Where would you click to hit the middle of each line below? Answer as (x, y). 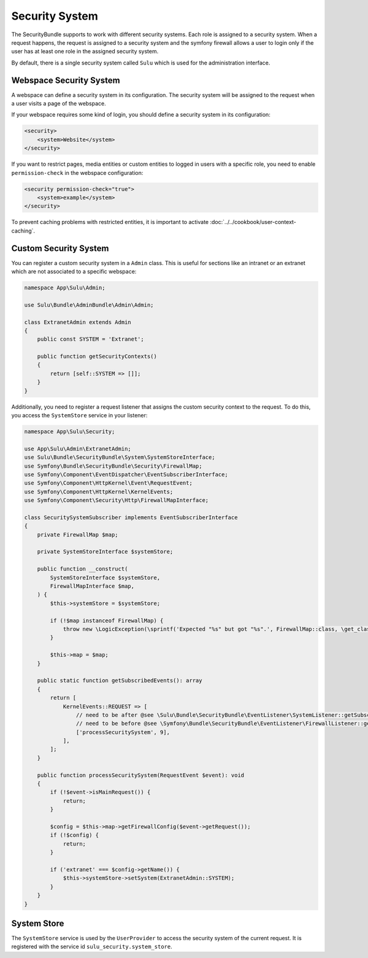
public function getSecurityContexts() (97, 357)
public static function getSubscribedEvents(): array (120, 681)
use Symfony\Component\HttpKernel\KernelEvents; (99, 492)
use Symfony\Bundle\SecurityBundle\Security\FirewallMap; (113, 466)
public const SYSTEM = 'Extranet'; (90, 339)
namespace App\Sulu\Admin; (65, 288)
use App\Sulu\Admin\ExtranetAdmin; (78, 449)
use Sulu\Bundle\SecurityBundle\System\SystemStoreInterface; (120, 458)
